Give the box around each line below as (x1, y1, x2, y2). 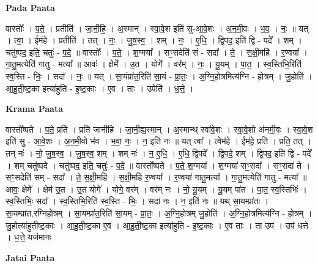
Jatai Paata (6, 251, 55, 264)
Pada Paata (6, 1, 55, 13)
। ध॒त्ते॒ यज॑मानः (6, 231, 51, 243)
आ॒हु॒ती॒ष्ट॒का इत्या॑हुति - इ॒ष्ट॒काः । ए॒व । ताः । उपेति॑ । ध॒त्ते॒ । (6, 81, 194, 94)
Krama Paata (6, 102, 63, 115)
